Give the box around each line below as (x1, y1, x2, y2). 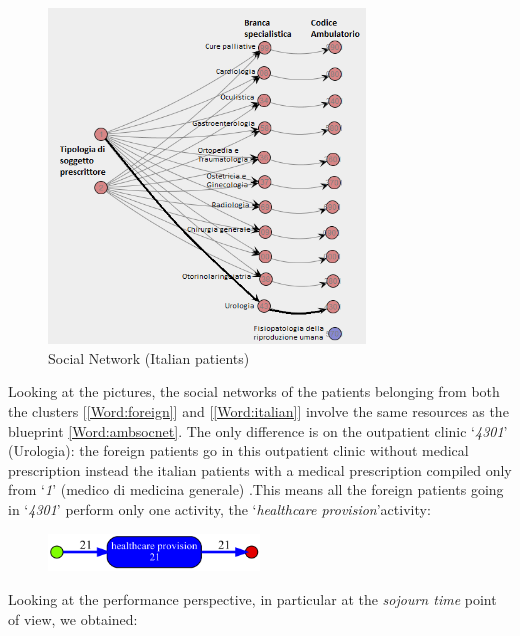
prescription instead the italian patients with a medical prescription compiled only (8, 459, 512, 480)
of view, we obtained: (8, 608, 138, 629)
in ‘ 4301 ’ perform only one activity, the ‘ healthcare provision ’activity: (8, 498, 431, 519)
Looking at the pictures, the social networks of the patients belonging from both (8, 381, 500, 402)
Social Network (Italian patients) (48, 347, 250, 368)
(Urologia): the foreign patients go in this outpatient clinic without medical (8, 440, 469, 461)
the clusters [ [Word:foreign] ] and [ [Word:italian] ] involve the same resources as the (8, 400, 509, 421)
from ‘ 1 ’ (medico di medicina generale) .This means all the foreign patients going (8, 479, 504, 500)
